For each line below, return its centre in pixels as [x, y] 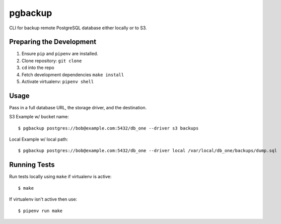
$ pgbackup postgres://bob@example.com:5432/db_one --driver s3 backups [108, 128]
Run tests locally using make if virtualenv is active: [60, 177]
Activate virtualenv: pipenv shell [58, 81]
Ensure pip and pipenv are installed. [60, 54]
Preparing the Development [53, 42]
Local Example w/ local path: [38, 140]
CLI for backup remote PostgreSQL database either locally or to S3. [78, 28]
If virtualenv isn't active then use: [43, 199]
